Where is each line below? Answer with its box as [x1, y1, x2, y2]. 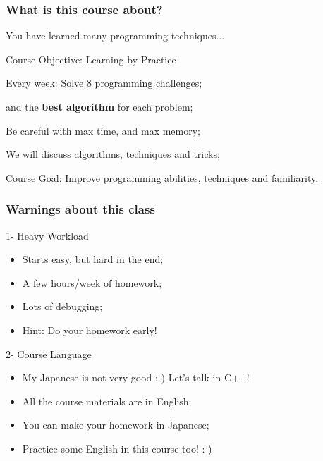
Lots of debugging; [22, 299, 103, 314]
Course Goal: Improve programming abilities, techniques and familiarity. [6, 170, 319, 185]
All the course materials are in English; [22, 393, 192, 408]
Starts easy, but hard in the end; [22, 252, 164, 266]
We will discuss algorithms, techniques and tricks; [6, 147, 220, 161]
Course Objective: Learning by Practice [6, 51, 176, 66]
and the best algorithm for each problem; [6, 99, 193, 113]
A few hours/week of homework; [22, 275, 162, 290]
